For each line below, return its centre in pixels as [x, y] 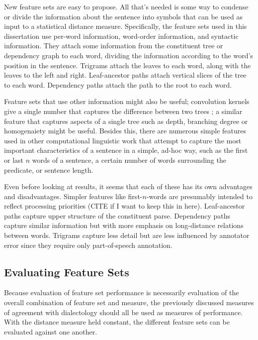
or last [14, 160]
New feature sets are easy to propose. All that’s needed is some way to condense [126, 6]
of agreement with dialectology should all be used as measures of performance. [124, 312]
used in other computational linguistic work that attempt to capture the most [123, 140]
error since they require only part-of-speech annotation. [88, 245]
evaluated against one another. [51, 331]
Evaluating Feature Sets [67, 272]
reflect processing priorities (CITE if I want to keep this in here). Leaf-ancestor [125, 206]
